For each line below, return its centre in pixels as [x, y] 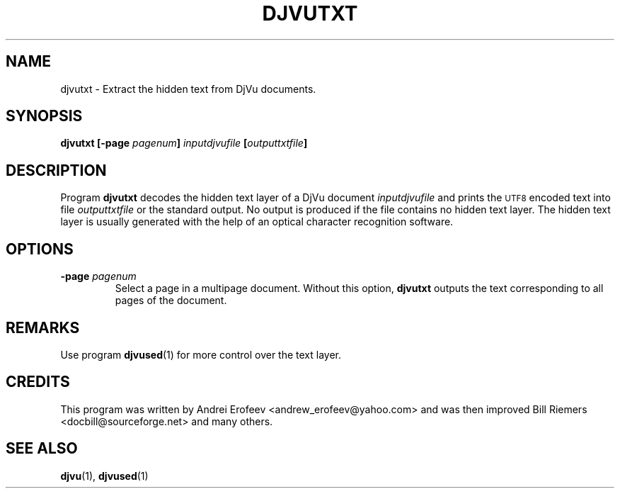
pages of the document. [171, 301]
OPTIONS [40, 249]
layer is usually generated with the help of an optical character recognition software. [257, 222]
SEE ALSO [42, 449]
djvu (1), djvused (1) [104, 476]
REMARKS [43, 327]
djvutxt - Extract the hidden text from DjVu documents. [188, 89]
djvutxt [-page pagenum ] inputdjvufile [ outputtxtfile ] [184, 143]
